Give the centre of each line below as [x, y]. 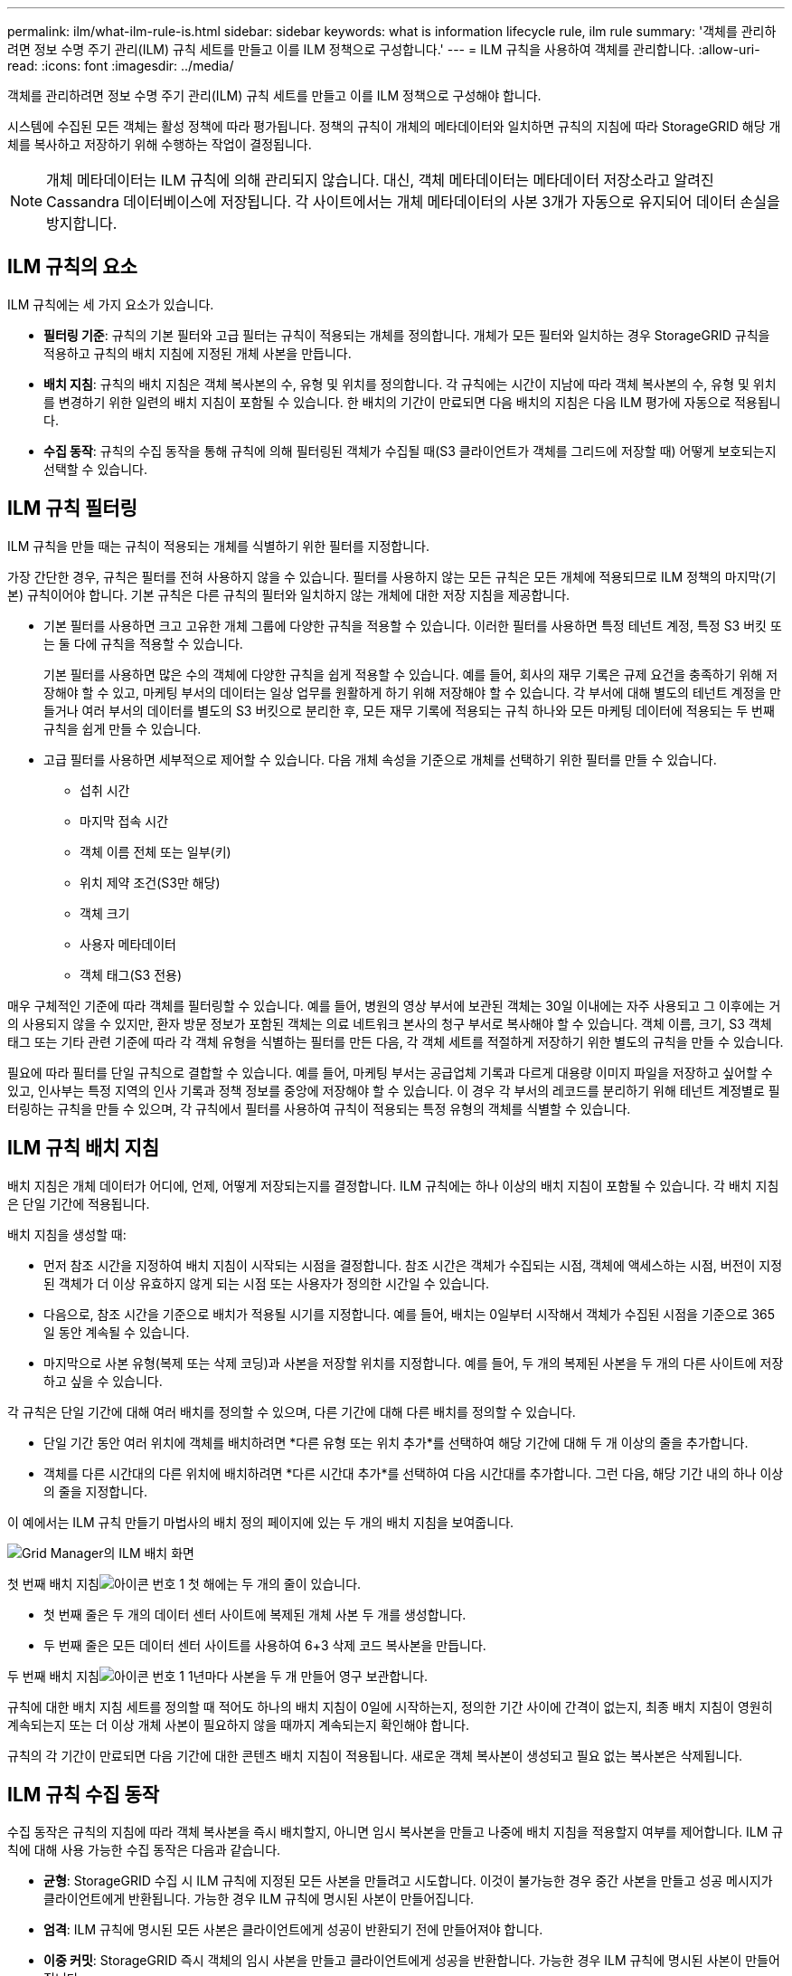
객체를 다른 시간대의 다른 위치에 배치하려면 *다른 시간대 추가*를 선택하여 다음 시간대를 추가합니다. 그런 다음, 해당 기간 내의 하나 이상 [414, 1473]
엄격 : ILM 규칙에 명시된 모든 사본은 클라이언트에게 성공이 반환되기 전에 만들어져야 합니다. [293, 1930]
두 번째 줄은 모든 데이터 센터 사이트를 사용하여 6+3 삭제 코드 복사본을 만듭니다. [265, 1645]
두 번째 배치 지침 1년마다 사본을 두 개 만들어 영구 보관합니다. [218, 1676]
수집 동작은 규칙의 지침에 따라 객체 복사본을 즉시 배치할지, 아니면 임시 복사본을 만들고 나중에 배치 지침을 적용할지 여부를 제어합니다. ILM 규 [396, 1832]
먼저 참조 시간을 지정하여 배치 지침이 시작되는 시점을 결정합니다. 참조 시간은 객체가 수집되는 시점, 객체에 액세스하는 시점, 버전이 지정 [413, 1265]
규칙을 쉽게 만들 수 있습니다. [123, 728]
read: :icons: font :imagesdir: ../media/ [121, 66]
